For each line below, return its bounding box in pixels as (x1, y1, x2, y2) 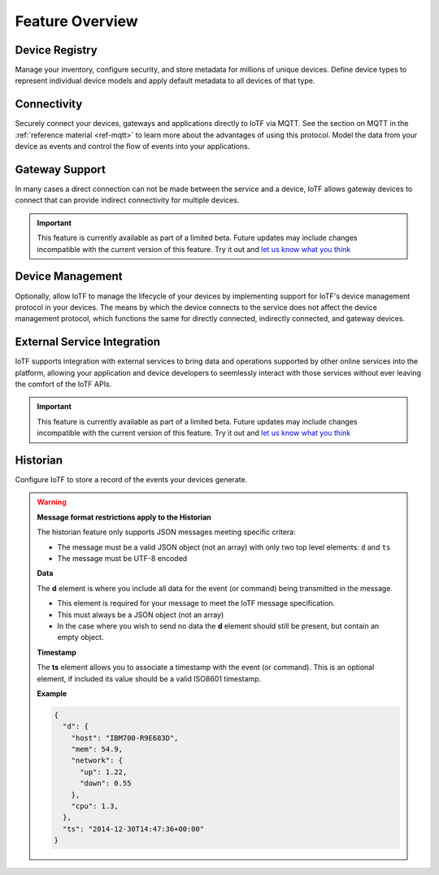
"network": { (71, 756, 124, 765)
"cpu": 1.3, (71, 802, 120, 811)
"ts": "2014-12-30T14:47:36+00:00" (62, 824, 205, 834)
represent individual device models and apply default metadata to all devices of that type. (15, 76, 315, 85)
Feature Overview (15, 12, 138, 30)
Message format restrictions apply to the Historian (37, 512, 211, 522)
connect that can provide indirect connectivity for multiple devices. (15, 195, 240, 205)
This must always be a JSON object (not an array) (57, 610, 224, 620)
